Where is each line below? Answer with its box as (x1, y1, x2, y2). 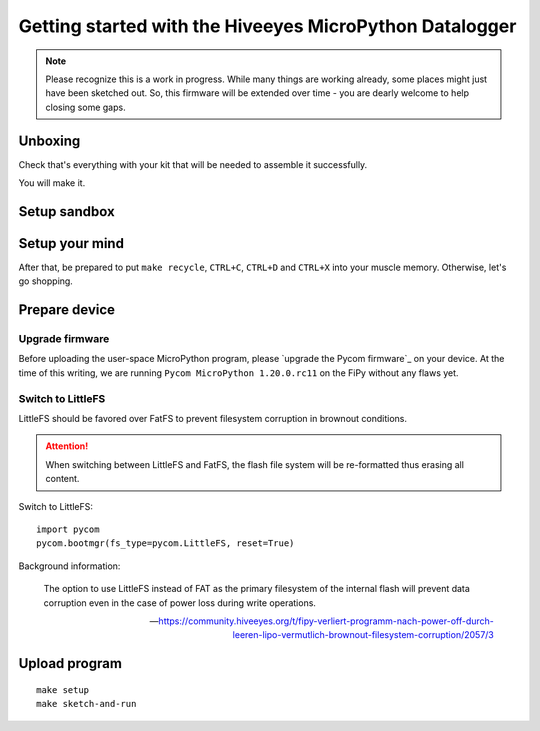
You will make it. (18, 177, 86, 189)
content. (45, 473, 80, 485)
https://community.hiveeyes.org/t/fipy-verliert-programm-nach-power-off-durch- (158, 615, 494, 627)
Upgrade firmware (18, 332, 110, 346)
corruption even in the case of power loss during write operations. (43, 596, 317, 609)
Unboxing (18, 132, 81, 149)
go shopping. (18, 275, 74, 287)
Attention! (45, 440, 89, 452)
